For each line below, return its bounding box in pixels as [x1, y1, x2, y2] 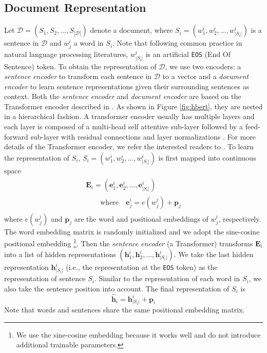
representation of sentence [4, 273, 86, 284]
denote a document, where [90, 25, 173, 35]
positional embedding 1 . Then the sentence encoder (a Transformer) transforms [4, 237, 253, 248]
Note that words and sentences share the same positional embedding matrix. [4, 304, 245, 315]
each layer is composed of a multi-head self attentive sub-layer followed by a [4, 121, 243, 132]
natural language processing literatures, [4, 49, 128, 60]
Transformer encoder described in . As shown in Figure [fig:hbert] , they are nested [4, 101, 263, 111]
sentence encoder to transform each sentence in [4, 71, 152, 82]
